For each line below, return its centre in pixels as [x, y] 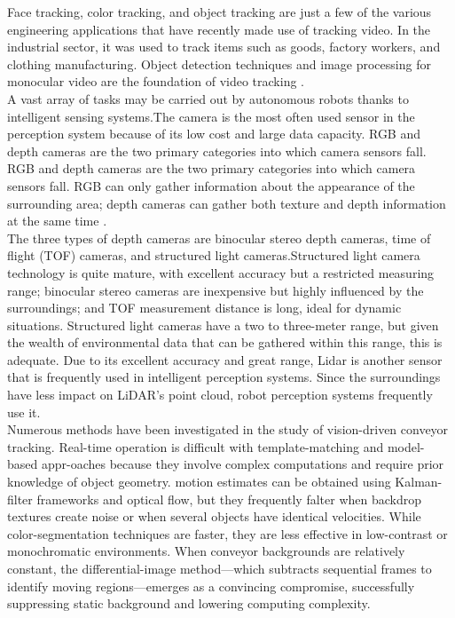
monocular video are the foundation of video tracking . [156, 81]
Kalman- [419, 482]
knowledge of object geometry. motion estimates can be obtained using [199, 482]
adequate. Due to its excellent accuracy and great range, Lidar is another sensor [225, 359]
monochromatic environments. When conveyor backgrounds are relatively [206, 551]
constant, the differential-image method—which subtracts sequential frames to [220, 568]
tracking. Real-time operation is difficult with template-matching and [196, 446]
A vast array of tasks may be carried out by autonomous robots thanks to [208, 98]
